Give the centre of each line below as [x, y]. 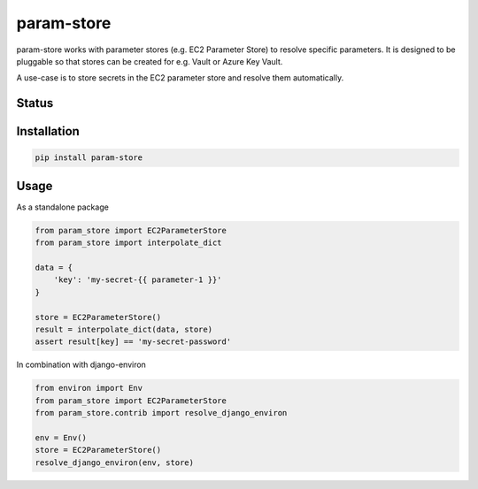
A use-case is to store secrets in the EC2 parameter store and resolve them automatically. [180, 78]
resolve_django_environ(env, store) [115, 462]
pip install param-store [89, 158]
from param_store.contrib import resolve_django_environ [161, 413]
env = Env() [61, 437]
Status [35, 103]
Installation [48, 131]
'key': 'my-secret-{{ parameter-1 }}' [138, 280]
